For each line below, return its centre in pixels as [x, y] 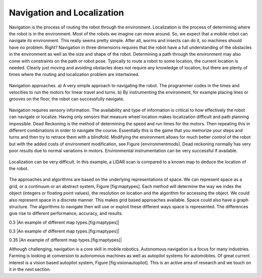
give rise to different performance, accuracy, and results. [66, 214]
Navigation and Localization [66, 13]
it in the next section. [30, 269]
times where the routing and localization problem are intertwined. [74, 75]
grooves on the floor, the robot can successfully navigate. [67, 99]
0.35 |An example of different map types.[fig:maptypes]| [65, 240]
